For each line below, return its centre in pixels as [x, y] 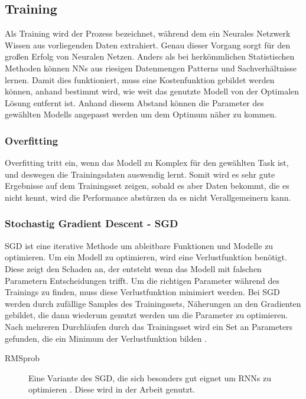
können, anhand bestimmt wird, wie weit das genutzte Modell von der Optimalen [152, 91]
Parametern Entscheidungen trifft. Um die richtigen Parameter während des [142, 280]
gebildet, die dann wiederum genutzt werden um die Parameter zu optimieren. [147, 315]
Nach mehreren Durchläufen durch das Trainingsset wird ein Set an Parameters [149, 326]
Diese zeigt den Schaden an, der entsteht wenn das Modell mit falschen [133, 268]
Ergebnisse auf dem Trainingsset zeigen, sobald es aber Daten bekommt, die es [147, 186]
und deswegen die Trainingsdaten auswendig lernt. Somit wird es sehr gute [140, 174]
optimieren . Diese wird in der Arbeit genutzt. [112, 389]
